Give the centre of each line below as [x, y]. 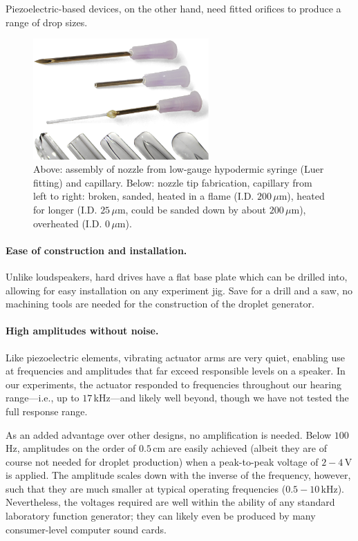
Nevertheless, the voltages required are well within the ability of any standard [170, 502]
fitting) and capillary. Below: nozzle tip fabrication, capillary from [173, 182]
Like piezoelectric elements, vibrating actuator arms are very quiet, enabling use [176, 357]
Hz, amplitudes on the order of [71, 448]
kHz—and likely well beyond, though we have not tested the [221, 398]
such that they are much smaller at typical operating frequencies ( [146, 488]
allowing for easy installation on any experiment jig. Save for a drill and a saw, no [179, 290]
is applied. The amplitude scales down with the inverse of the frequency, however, [178, 475]
